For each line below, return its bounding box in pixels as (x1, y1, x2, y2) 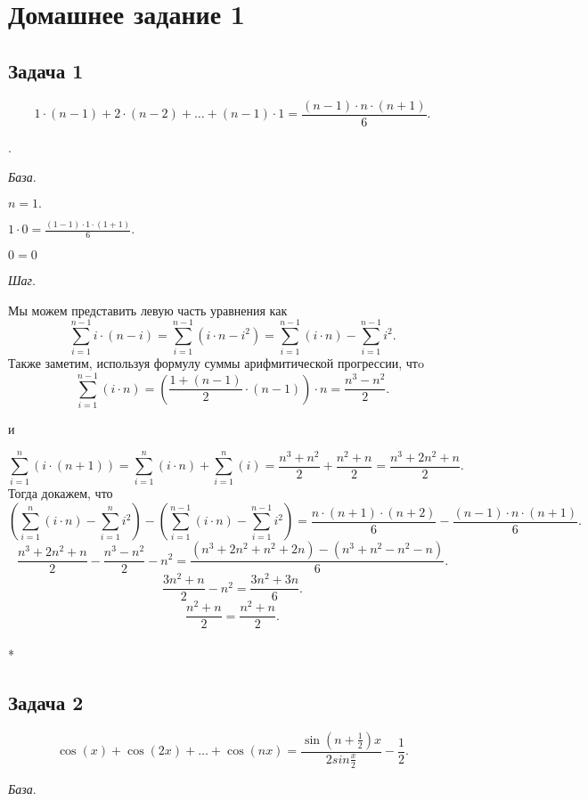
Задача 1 (8, 56, 84, 84)
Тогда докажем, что (8, 484, 113, 503)
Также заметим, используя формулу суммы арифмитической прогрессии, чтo (8, 354, 424, 372)
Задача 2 (8, 688, 84, 715)
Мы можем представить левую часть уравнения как (8, 300, 288, 319)
